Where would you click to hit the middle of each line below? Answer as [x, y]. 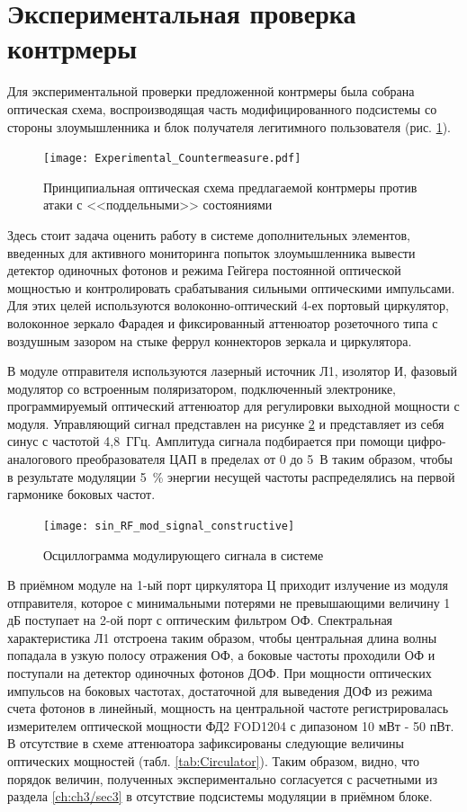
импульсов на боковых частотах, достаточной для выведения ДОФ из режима [220, 690]
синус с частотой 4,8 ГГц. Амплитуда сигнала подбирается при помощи [206, 441]
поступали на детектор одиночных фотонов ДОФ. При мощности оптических [220, 673]
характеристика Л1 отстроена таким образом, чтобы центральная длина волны [222, 637]
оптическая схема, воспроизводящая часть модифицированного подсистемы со [222, 108]
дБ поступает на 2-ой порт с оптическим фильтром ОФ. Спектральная [200, 620]
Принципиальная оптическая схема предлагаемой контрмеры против [230, 187]
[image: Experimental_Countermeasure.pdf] [172, 159]
